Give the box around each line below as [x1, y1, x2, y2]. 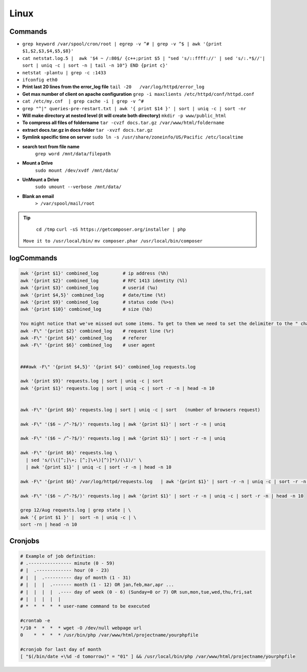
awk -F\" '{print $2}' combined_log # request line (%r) [20, 328, 174, 334]
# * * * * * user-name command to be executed [20, 603, 150, 609]
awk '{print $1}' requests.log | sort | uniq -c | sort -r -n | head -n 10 [20, 385, 215, 391]
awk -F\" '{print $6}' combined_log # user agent [20, 342, 156, 348]
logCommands [9, 254, 57, 262]
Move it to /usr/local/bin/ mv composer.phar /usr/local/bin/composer [23, 238, 203, 244]
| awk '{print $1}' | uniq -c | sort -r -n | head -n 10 [26, 464, 171, 470]
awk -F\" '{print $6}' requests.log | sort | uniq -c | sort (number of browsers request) [20, 406, 260, 413]
